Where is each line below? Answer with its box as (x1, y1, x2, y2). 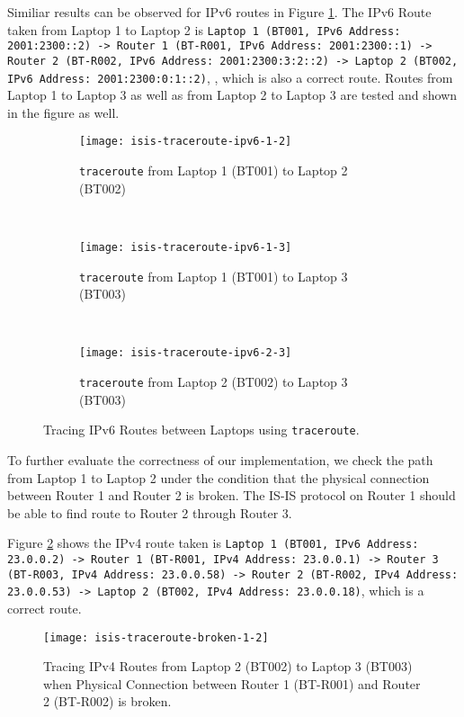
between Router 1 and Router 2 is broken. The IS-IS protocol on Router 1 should (7, 486, 456, 505)
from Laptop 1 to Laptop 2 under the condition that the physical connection (7, 468, 430, 487)
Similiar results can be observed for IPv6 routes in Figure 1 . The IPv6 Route (7, 3, 432, 21)
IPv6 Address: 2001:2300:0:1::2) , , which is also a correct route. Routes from (7, 67, 453, 86)
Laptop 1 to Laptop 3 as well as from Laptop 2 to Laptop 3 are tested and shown (7, 85, 458, 104)
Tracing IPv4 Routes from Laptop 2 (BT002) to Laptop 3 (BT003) (43, 657, 413, 676)
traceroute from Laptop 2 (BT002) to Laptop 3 (79, 372, 348, 391)
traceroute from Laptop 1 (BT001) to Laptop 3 (79, 266, 348, 285)
